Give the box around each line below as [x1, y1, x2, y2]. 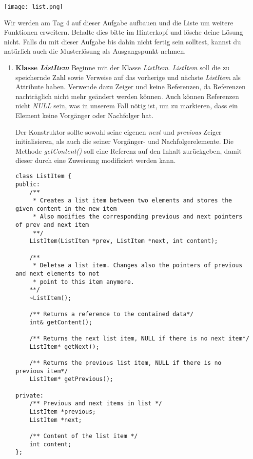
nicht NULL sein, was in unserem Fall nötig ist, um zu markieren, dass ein [15, 100, 238, 111]
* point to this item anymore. [33, 278, 135, 285]
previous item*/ [15, 367, 68, 375]
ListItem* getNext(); [29, 343, 99, 350]
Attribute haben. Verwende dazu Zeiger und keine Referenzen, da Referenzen [15, 81, 246, 92]
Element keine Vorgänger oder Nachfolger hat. [15, 110, 154, 120]
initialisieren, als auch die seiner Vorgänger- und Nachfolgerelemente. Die [15, 136, 234, 146]
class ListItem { [15, 172, 72, 180]
